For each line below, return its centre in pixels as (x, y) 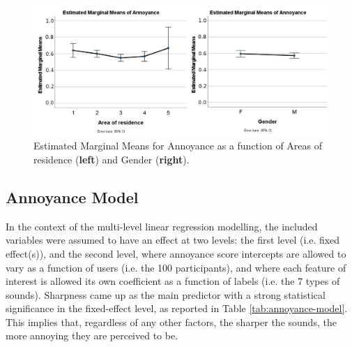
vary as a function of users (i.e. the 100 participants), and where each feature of (176, 267)
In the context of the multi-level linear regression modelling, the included (162, 226)
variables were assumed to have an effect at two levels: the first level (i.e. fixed (173, 240)
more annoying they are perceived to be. (92, 335)
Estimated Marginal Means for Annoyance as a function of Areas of (178, 146)
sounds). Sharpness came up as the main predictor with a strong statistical (166, 294)
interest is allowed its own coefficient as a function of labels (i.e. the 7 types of (173, 281)
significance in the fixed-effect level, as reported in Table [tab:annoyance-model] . (177, 308)
